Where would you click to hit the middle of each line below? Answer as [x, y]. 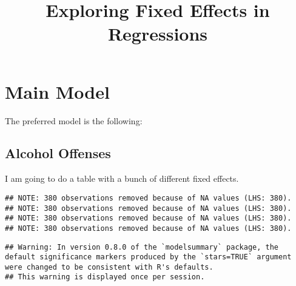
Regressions [158, 34]
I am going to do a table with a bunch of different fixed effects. [122, 178]
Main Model [57, 91]
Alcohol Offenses [58, 153]
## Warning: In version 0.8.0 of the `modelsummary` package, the [142, 247]
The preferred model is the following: [74, 120]
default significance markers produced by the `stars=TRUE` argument [148, 257]
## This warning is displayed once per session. [105, 277]
